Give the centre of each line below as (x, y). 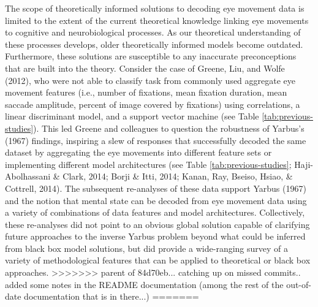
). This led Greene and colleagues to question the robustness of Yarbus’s (169, 128)
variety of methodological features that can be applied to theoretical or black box (158, 260)
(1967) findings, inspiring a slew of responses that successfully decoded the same (156, 140)
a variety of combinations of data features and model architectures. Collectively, (155, 212)
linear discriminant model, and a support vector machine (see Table (132, 116)
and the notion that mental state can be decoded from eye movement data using (156, 200)
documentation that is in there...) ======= (112, 296)
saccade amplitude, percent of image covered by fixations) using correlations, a (153, 104)
